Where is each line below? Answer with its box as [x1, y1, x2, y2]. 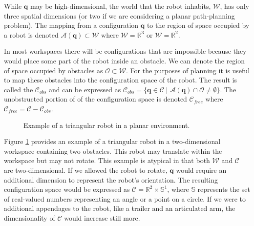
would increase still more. [64, 212, 140, 223]
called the [4, 84, 33, 94]
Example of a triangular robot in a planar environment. [23, 120, 190, 130]
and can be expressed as [48, 84, 121, 94]
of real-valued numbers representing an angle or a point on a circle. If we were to [4, 193, 246, 204]
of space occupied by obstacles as [4, 65, 103, 75]
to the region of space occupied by [147, 20, 250, 30]
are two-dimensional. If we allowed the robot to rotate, [4, 164, 168, 175]
